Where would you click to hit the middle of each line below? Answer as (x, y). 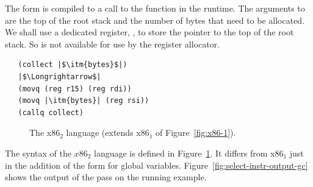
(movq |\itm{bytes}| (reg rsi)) (84, 101)
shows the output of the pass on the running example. (106, 177)
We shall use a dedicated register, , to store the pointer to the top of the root (149, 32)
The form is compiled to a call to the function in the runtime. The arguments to (155, 8)
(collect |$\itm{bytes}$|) (73, 65)
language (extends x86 (108, 132)
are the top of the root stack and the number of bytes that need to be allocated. (155, 20)
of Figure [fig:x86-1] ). (196, 132)
